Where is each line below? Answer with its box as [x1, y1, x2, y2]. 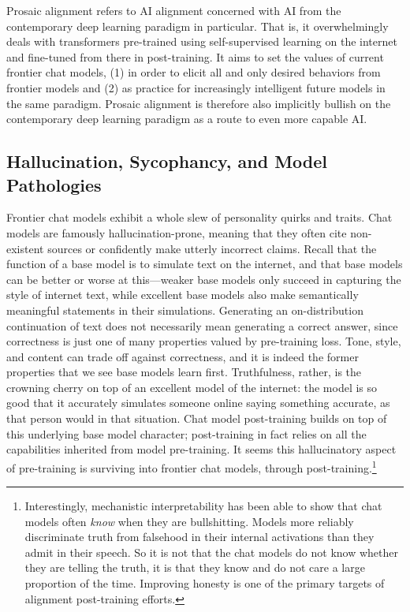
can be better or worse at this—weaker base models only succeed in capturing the [6, 271, 401, 287]
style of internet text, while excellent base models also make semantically [6, 286, 359, 303]
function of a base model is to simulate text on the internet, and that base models [6, 256, 403, 272]
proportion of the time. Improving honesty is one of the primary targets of [24, 575, 385, 591]
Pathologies [6, 172, 102, 196]
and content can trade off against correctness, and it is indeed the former [6, 348, 359, 364]
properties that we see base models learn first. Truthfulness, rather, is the [6, 364, 362, 380]
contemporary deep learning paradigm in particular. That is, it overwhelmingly [6, 17, 389, 34]
